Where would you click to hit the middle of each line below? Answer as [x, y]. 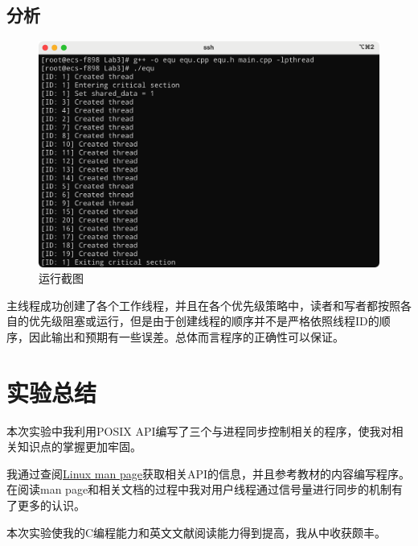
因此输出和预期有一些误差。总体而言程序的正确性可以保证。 [186, 336]
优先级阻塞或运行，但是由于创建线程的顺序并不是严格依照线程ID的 [204, 321]
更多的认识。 [51, 505]
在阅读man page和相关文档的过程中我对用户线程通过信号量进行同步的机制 [199, 489]
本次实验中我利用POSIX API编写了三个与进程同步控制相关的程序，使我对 [199, 430]
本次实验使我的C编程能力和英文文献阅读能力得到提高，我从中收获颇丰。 [197, 532]
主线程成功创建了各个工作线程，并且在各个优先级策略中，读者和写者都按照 [203, 305]
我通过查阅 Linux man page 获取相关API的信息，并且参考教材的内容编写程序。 [209, 473]
